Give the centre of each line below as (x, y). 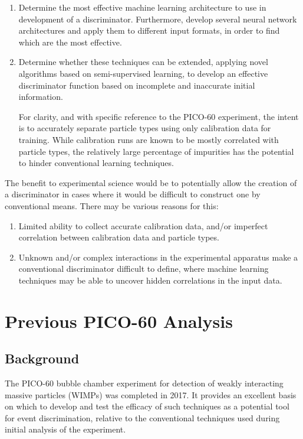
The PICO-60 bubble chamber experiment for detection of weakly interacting (144, 383)
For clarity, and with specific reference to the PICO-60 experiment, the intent (159, 116)
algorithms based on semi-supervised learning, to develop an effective (143, 73)
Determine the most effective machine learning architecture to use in (142, 7)
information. (41, 97)
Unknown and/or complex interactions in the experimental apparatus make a (158, 257)
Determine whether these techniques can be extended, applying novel (143, 62)
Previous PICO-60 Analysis (119, 321)
